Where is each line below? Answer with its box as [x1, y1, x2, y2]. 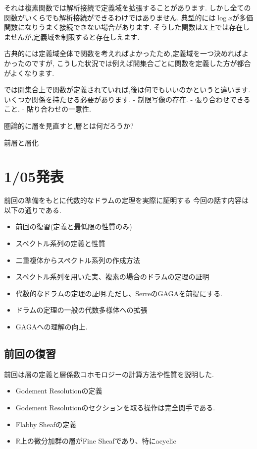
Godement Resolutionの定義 [15, 385, 103, 396]
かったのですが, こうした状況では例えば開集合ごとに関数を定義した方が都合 [4, 58, 251, 68]
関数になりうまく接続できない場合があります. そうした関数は [4, 22, 203, 32]
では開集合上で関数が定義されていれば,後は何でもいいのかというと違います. [4, 84, 251, 95]
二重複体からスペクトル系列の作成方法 [15, 255, 140, 265]
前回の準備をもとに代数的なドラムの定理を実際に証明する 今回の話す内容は [4, 195, 249, 205]
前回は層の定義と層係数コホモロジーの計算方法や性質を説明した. [4, 369, 214, 379]
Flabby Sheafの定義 [15, 419, 77, 429]
